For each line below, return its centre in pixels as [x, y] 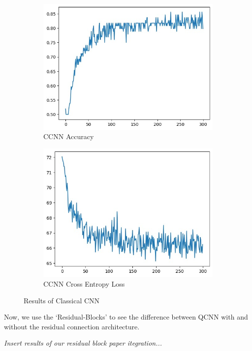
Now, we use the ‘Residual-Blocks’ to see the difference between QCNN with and [126, 317]
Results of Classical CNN [62, 300]
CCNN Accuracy [69, 136]
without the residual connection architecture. [72, 326]
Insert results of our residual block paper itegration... [83, 343]
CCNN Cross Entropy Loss [84, 283]
